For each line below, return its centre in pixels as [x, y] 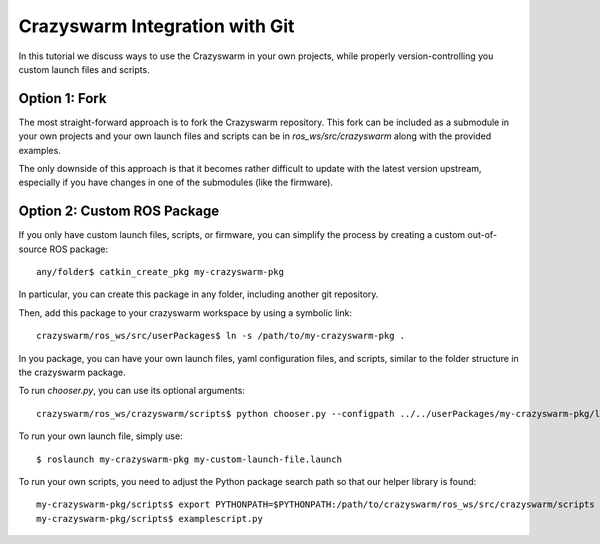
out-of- [482, 235]
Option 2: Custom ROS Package [119, 211]
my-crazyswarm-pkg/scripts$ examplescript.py [150, 518]
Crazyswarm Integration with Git [156, 26]
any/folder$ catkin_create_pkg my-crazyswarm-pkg [160, 272]
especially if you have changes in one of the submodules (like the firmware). [176, 182]
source [33, 249]
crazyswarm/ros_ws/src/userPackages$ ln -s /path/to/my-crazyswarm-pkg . [221, 336]
